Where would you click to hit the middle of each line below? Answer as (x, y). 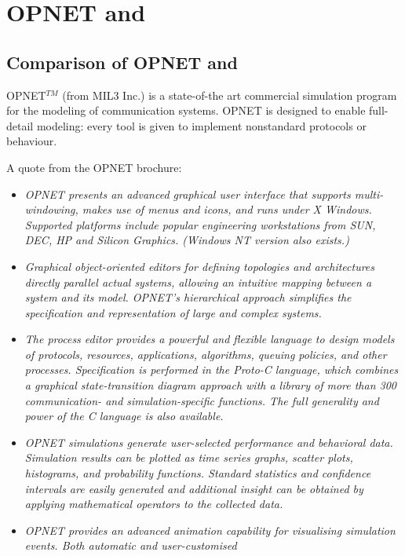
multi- (369, 194)
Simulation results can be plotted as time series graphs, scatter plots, (189, 457)
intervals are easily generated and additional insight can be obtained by (194, 488)
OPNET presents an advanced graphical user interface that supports (188, 194)
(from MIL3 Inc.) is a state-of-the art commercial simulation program (230, 95)
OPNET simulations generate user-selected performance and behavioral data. (209, 442)
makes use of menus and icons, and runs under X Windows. (227, 209)
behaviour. (32, 141)
